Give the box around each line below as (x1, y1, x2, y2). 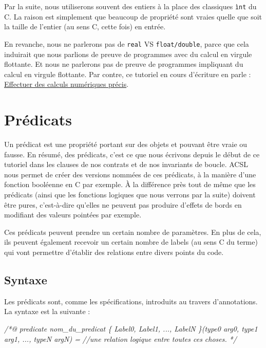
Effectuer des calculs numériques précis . (4, 79, 129, 89)
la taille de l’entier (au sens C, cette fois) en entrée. (4, 21, 166, 32)
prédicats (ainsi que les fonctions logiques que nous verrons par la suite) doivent (4, 189, 256, 199)
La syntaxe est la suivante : (4, 306, 90, 317)
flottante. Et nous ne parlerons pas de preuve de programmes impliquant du (4, 59, 243, 69)
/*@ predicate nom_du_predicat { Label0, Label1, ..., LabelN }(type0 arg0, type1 (4, 323, 258, 334)
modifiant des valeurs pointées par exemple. (4, 209, 142, 220)
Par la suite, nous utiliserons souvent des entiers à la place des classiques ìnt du (4, 1, 257, 11)
